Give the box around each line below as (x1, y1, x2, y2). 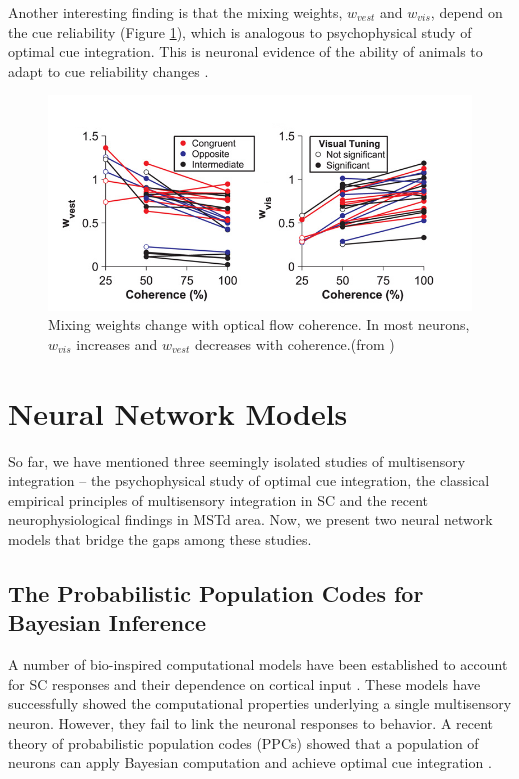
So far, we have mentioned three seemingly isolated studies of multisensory (8, 450, 466, 471)
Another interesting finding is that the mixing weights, (8, 2, 343, 22)
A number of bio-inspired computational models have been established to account (8, 654, 508, 675)
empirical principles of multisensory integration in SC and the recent (8, 489, 429, 510)
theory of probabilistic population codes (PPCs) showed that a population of (8, 732, 479, 753)
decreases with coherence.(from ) (194, 333, 395, 354)
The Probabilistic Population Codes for (8, 578, 424, 608)
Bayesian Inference (8, 607, 207, 638)
